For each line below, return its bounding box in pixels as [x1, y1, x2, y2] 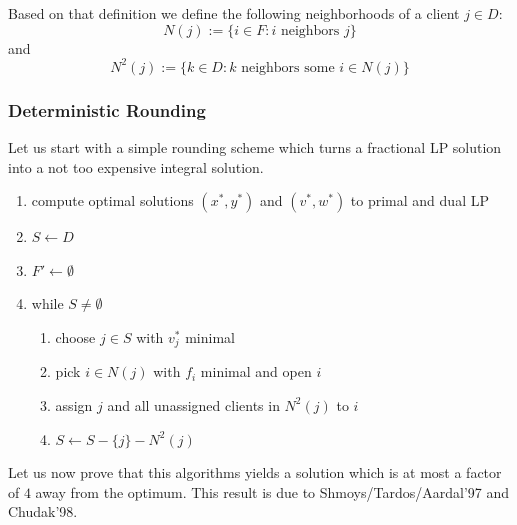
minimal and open [200, 361, 312, 382]
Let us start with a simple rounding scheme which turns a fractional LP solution [8, 136, 502, 157]
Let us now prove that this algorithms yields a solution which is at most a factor [8, 462, 502, 483]
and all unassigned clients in [107, 394, 280, 415]
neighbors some [241, 60, 335, 75]
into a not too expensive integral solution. [8, 156, 264, 177]
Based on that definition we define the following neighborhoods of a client [8, 3, 460, 23]
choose [55, 326, 96, 347]
